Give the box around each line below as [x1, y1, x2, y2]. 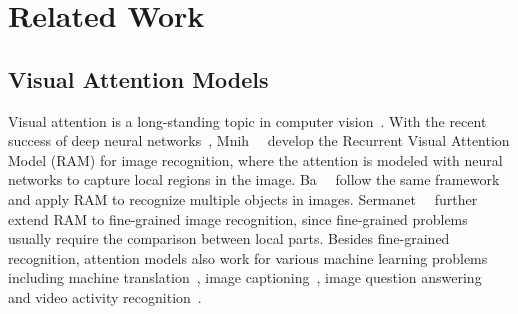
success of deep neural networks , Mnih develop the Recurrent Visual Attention [8, 130, 510, 151]
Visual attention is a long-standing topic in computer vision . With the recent [8, 110, 487, 131]
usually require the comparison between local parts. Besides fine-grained [8, 228, 450, 249]
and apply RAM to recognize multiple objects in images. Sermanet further [8, 188, 478, 209]
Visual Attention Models [8, 63, 269, 94]
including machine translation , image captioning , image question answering [8, 267, 482, 288]
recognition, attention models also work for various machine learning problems [8, 247, 488, 268]
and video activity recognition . [8, 286, 202, 307]
